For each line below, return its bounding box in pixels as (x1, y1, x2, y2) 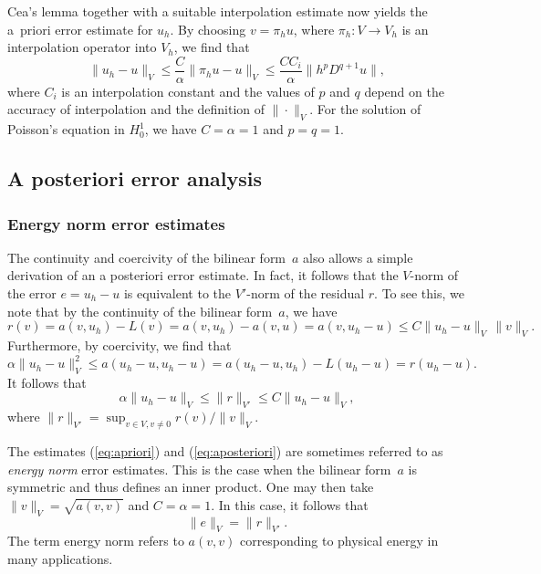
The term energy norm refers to (7, 531, 184, 550)
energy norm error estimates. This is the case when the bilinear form (7, 459, 391, 478)
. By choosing (170, 19, 246, 38)
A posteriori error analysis (7, 164, 263, 193)
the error (7, 284, 57, 303)
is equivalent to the (123, 284, 232, 303)
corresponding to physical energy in (239, 531, 439, 550)
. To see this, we (374, 284, 464, 303)
